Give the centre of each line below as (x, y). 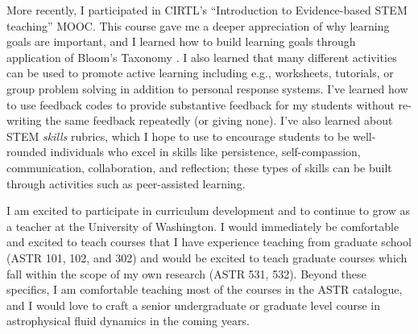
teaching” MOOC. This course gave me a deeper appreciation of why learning (198, 25)
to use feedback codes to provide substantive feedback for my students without (201, 104)
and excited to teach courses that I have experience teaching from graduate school (209, 242)
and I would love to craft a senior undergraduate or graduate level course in (193, 305)
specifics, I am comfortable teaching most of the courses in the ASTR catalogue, (205, 289)
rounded (27, 152)
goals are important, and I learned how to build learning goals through (181, 41)
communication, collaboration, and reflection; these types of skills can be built (199, 167)
